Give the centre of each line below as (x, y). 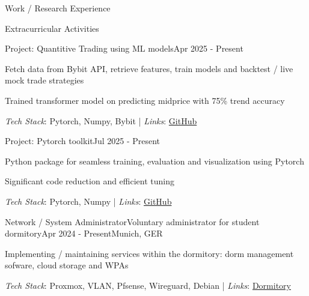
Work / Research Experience (58, 8)
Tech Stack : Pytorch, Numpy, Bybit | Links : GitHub (101, 120)
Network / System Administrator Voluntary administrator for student (132, 221)
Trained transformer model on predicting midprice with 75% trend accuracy (145, 100)
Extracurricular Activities (52, 28)
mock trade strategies (44, 80)
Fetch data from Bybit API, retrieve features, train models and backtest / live (149, 68)
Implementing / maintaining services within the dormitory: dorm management (149, 253)
